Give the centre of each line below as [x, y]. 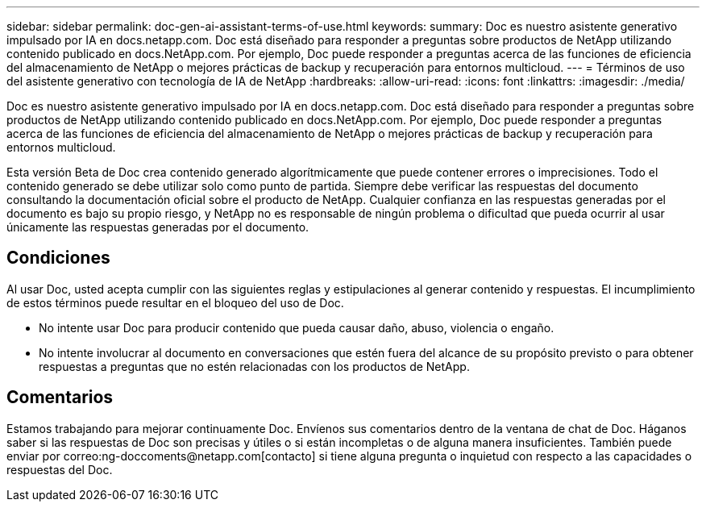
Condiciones [58, 258]
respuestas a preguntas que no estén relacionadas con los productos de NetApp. [254, 366]
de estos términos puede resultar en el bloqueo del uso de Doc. [175, 302]
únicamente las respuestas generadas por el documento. [158, 227]
